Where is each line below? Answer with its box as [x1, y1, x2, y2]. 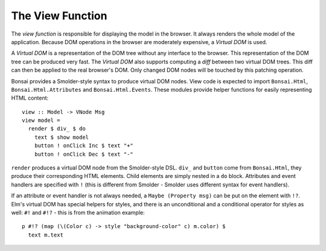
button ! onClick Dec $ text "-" [34, 151, 134, 157]
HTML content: [11, 94, 49, 102]
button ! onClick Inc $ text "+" [34, 142, 134, 149]
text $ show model [34, 133, 89, 141]
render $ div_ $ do [28, 125, 86, 132]
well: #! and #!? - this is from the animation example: [11, 209, 145, 216]
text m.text [28, 231, 63, 238]
